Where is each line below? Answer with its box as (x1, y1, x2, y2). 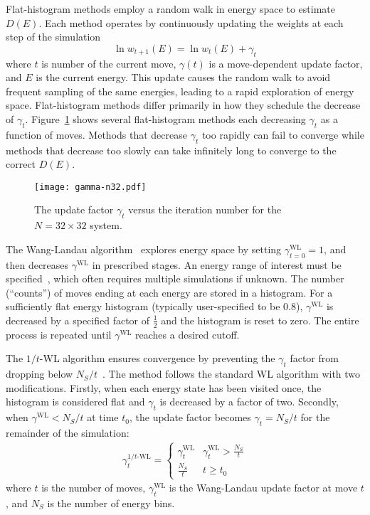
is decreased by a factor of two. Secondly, (159, 394, 339, 409)
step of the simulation (6, 29, 101, 44)
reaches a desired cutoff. (135, 326, 240, 341)
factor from (290, 351, 339, 366)
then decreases (6, 257, 69, 272)
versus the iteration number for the (128, 202, 282, 217)
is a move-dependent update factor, (208, 55, 363, 70)
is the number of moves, (41, 480, 146, 495)
